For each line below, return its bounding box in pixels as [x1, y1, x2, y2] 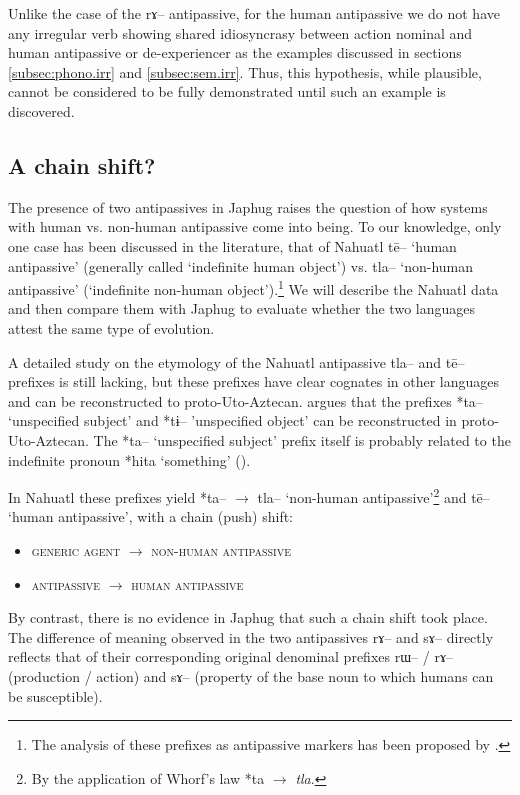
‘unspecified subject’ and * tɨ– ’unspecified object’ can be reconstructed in [8, 410, 457, 431]
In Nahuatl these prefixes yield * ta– [8, 486, 227, 507]
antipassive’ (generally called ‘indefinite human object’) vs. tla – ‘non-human [8, 255, 474, 276]
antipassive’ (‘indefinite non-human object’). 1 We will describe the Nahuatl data [8, 276, 499, 299]
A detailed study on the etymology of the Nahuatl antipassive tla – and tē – [8, 351, 465, 372]
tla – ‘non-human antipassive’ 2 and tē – [257, 484, 490, 507]
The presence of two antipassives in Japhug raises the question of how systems [8, 196, 488, 217]
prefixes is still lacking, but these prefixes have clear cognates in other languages [8, 371, 500, 392]
